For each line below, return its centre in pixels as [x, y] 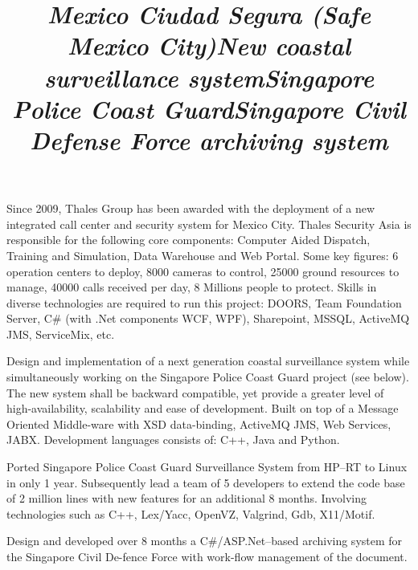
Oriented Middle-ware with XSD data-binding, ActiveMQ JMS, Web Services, [199, 423]
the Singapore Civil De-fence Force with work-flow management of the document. [207, 556]
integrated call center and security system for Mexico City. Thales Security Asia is [209, 224]
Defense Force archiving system [209, 140]
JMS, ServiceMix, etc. [61, 334]
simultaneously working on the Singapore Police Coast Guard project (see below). [208, 377]
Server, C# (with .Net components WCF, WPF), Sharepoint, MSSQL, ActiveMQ [208, 318]
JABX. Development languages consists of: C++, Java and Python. [173, 440]
